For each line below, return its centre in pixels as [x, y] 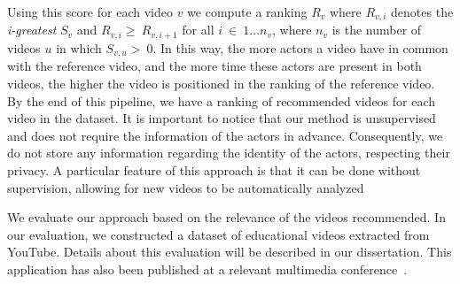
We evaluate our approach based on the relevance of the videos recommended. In [226, 217]
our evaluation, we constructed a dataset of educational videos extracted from [218, 234]
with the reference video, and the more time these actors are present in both [214, 66]
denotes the [422, 12]
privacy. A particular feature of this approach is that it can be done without [214, 169]
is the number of [377, 30]
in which [79, 47]
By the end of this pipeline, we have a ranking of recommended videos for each [222, 100]
